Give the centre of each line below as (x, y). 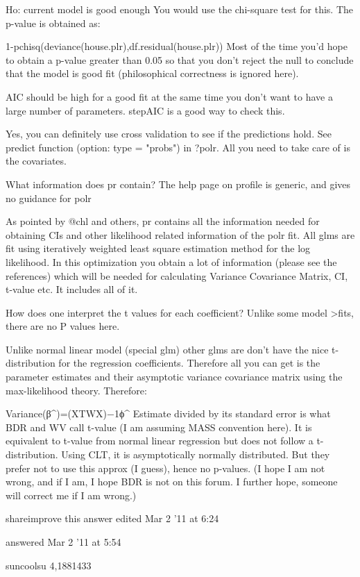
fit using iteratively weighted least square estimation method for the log (158, 248)
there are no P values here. (63, 326)
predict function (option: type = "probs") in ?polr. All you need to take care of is (178, 147)
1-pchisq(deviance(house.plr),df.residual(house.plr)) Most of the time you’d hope (177, 46)
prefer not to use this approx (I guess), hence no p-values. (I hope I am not (165, 468)
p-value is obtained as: (53, 23)
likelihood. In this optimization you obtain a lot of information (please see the (171, 261)
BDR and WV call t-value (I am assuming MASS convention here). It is (159, 427)
